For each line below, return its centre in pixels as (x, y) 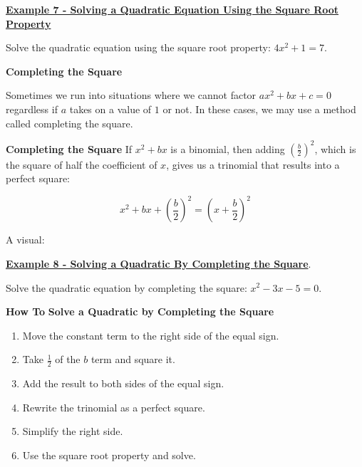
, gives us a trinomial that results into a (253, 164)
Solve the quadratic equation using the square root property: (138, 47)
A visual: (25, 240)
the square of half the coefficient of (82, 164)
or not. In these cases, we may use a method (259, 109)
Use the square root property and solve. (109, 455)
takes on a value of (110, 109)
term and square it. (133, 359)
